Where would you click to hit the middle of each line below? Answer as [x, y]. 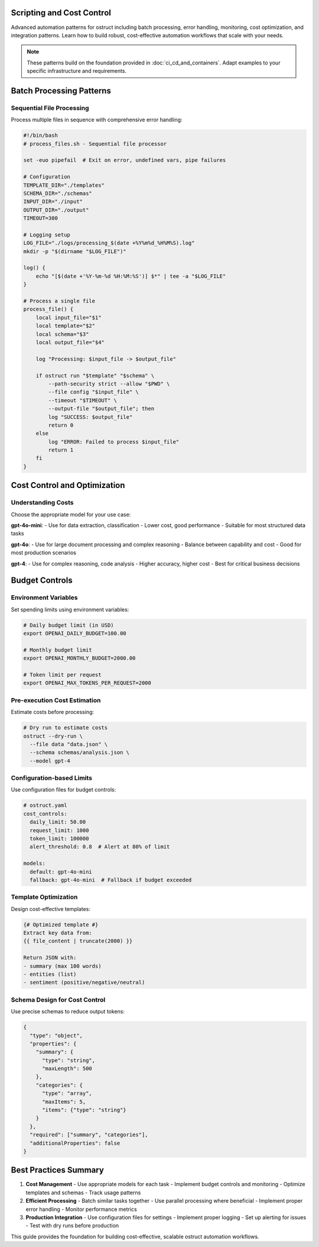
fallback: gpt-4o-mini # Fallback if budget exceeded [111, 880]
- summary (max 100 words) [62, 966]
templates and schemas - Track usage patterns [83, 1193]
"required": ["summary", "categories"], [89, 1135]
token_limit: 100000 [59, 838]
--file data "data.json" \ [69, 744]
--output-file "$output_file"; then [101, 409]
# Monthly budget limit [58, 650]
